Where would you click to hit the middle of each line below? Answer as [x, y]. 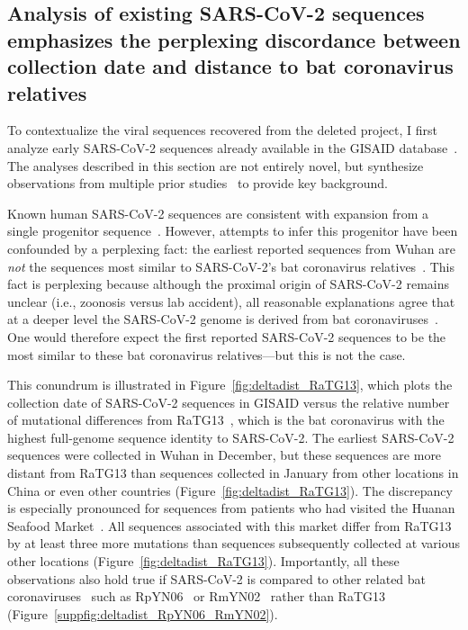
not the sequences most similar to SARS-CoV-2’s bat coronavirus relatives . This [231, 266]
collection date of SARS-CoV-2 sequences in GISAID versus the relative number [229, 402]
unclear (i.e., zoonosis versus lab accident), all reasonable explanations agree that [231, 301]
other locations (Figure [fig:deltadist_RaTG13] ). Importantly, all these [203, 561]
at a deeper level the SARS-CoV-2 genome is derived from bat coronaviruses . [223, 319]
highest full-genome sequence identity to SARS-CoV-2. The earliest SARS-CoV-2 [231, 437]
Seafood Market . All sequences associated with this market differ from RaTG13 [229, 525]
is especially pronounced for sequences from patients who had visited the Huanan [231, 508]
